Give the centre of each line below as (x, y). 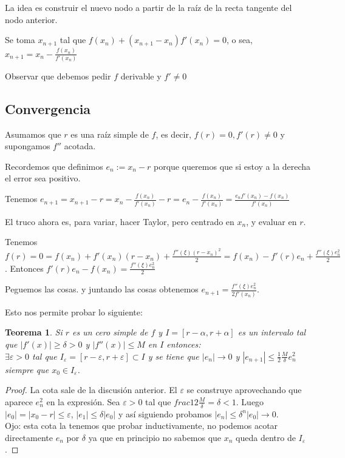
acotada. (80, 146)
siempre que (27, 369)
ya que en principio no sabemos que (155, 437)
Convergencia (48, 108)
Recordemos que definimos (54, 166)
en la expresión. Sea (83, 401)
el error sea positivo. (43, 178)
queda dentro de (266, 437)
